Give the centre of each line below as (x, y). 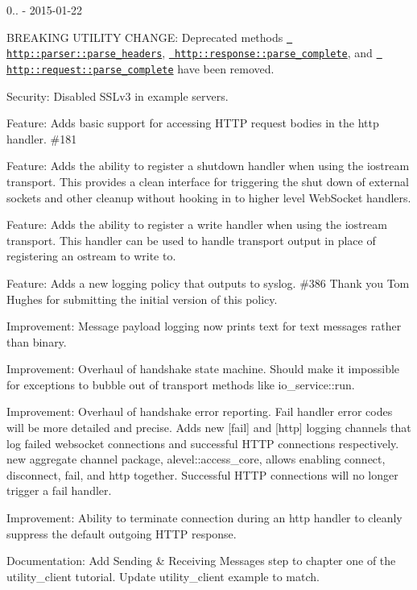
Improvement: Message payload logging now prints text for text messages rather (204, 326)
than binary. (37, 341)
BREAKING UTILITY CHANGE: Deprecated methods (145, 37)
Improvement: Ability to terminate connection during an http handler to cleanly (204, 518)
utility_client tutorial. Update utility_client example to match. (163, 576)
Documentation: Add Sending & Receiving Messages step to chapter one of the (201, 561)
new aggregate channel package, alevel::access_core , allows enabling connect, (196, 459)
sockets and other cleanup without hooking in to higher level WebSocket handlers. (209, 197)
